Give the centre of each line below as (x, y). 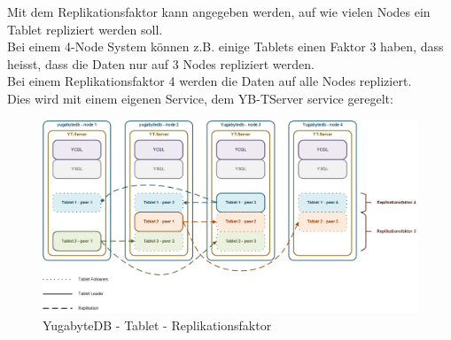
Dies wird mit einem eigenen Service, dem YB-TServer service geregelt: (200, 98)
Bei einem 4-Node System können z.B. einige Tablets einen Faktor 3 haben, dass (225, 46)
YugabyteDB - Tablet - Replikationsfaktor (157, 325)
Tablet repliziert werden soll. (85, 29)
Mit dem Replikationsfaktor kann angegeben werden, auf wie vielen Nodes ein (219, 12)
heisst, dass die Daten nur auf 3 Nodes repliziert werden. (161, 63)
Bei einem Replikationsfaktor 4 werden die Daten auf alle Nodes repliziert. (210, 81)
